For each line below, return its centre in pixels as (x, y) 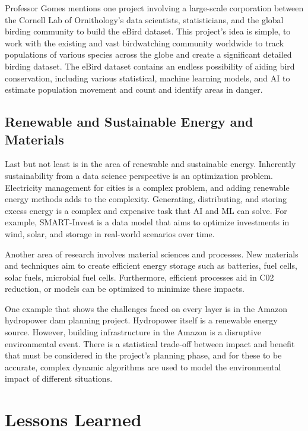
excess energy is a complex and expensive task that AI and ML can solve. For (146, 210)
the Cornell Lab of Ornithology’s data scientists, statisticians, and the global (144, 19)
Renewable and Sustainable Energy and (129, 122)
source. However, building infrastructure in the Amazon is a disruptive (133, 332)
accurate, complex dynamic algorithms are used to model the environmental (143, 366)
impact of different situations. (59, 378)
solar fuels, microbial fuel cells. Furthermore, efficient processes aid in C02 (139, 277)
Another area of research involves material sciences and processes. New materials (152, 254)
